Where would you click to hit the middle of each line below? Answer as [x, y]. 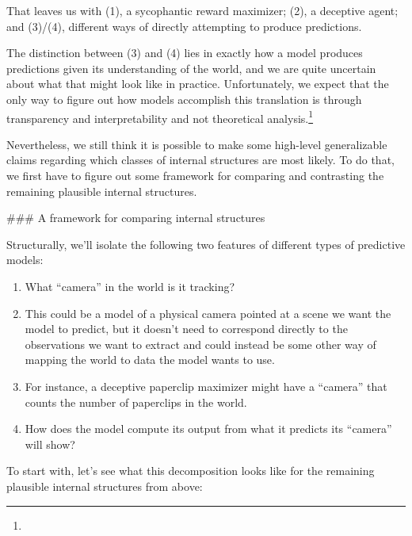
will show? [50, 444]
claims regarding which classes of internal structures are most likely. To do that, [200, 160]
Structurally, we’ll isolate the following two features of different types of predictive [206, 244]
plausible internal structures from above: [105, 486]
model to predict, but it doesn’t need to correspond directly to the [186, 329]
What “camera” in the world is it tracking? [130, 286]
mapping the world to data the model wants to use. [150, 360]
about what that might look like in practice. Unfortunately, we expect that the [198, 84]
